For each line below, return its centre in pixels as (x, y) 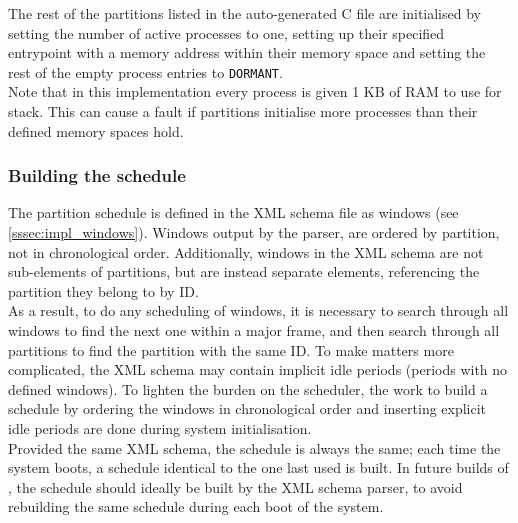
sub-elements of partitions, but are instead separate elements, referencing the (244, 271)
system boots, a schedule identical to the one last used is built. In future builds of (258, 467)
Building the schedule (97, 175)
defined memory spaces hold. (96, 130)
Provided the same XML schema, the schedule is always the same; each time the (254, 447)
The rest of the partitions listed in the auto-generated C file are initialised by (244, 13)
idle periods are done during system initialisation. (160, 427)
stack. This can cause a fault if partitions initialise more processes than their (243, 111)
